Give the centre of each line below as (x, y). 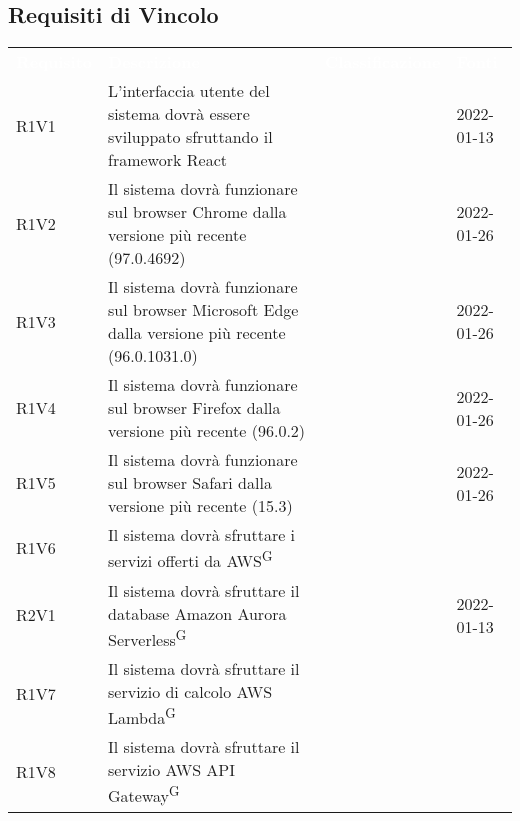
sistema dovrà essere (179, 114)
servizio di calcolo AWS (190, 691)
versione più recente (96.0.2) (207, 431)
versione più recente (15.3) (200, 506)
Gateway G (144, 794)
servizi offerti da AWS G (190, 559)
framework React (167, 160)
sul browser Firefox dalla (194, 408)
